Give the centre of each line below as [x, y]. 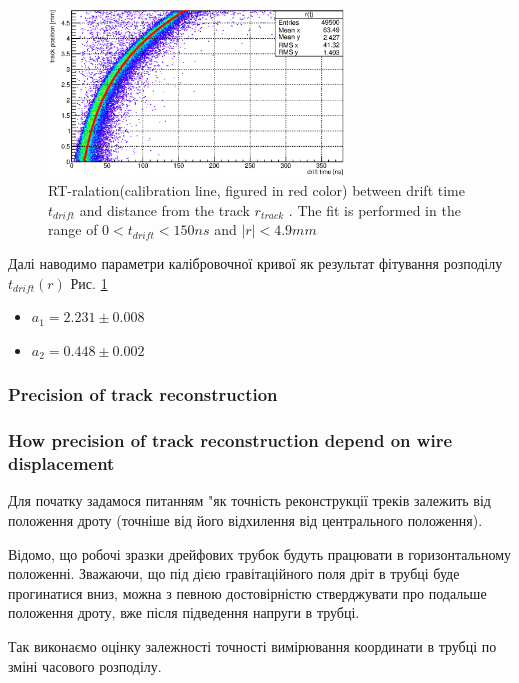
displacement [61, 463]
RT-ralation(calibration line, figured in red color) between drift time [256, 190]
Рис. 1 [89, 282]
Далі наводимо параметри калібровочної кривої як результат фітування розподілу [255, 263]
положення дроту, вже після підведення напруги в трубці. [184, 612]
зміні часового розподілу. [85, 665]
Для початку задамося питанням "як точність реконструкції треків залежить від [249, 500]
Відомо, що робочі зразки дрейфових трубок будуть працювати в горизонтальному [260, 553]
